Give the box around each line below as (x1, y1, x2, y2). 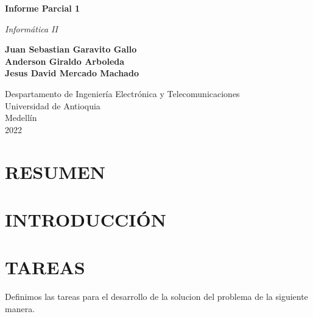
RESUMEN (5, 159, 105, 184)
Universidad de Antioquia (5, 99, 100, 112)
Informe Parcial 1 (5, 2, 80, 14)
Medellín (5, 111, 37, 124)
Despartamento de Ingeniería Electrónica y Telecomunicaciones (5, 87, 240, 100)
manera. (5, 302, 35, 315)
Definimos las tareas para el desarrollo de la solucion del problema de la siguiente (5, 290, 308, 303)
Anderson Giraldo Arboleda (5, 54, 125, 67)
